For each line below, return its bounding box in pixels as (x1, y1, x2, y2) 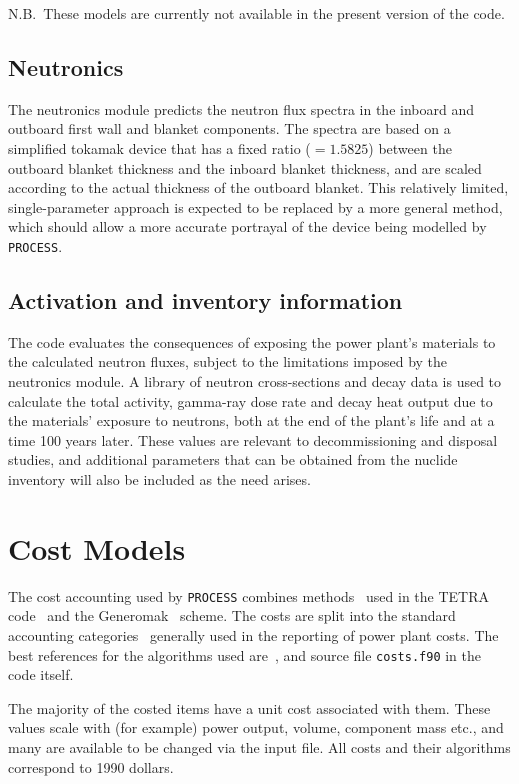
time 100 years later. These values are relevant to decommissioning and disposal (8, 429, 498, 450)
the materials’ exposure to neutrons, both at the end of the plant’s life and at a (8, 410, 495, 431)
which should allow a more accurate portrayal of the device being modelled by (8, 216, 487, 237)
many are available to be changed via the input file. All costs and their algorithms (8, 736, 511, 757)
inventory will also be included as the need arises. (8, 468, 311, 489)
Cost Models (8, 527, 186, 568)
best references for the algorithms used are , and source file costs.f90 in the (8, 644, 481, 665)
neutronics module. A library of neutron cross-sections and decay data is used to (8, 371, 502, 391)
